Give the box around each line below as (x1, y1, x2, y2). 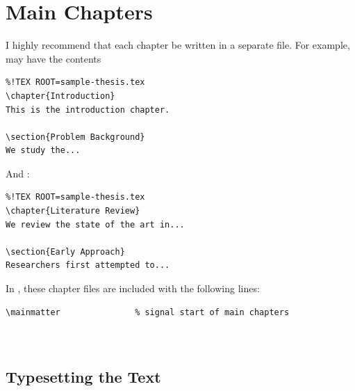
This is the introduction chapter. (6, 104, 170, 115)
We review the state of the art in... (6, 219, 185, 230)
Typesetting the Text (6, 365, 161, 387)
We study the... (6, 145, 81, 156)
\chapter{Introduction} (6, 90, 115, 101)
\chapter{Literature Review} (6, 206, 140, 216)
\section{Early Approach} (6, 246, 125, 257)
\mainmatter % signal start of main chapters (6, 307, 290, 317)
